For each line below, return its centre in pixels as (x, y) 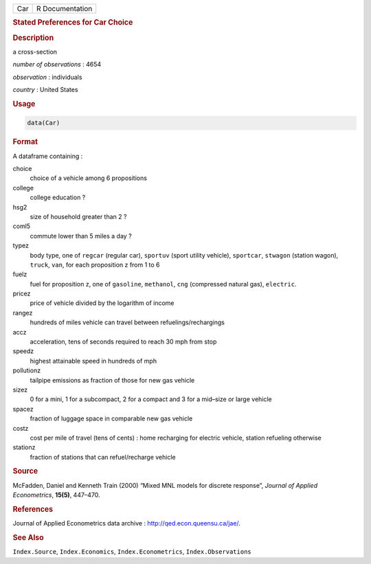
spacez (23, 409)
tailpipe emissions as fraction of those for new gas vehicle (112, 380)
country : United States (45, 90)
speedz (23, 351)
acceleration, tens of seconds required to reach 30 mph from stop (123, 342)
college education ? (58, 198)
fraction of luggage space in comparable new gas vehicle (111, 418)
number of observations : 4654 (57, 65)
